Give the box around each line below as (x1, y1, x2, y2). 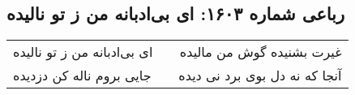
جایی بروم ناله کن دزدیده (13, 66, 152, 85)
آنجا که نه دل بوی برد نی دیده (178, 66, 342, 85)
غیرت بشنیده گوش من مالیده (179, 42, 342, 62)
